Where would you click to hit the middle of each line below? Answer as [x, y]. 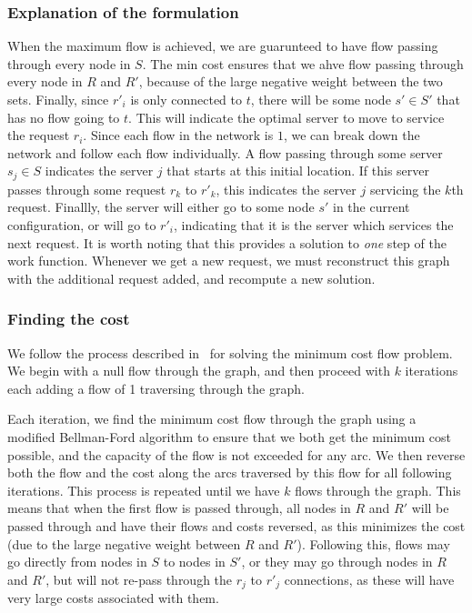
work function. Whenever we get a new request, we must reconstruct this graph [229, 261]
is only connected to [186, 99]
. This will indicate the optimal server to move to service [286, 117]
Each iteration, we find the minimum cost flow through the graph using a [212, 419]
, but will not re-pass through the [139, 579]
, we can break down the [351, 135]
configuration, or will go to [82, 225]
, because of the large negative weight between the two [291, 81]
